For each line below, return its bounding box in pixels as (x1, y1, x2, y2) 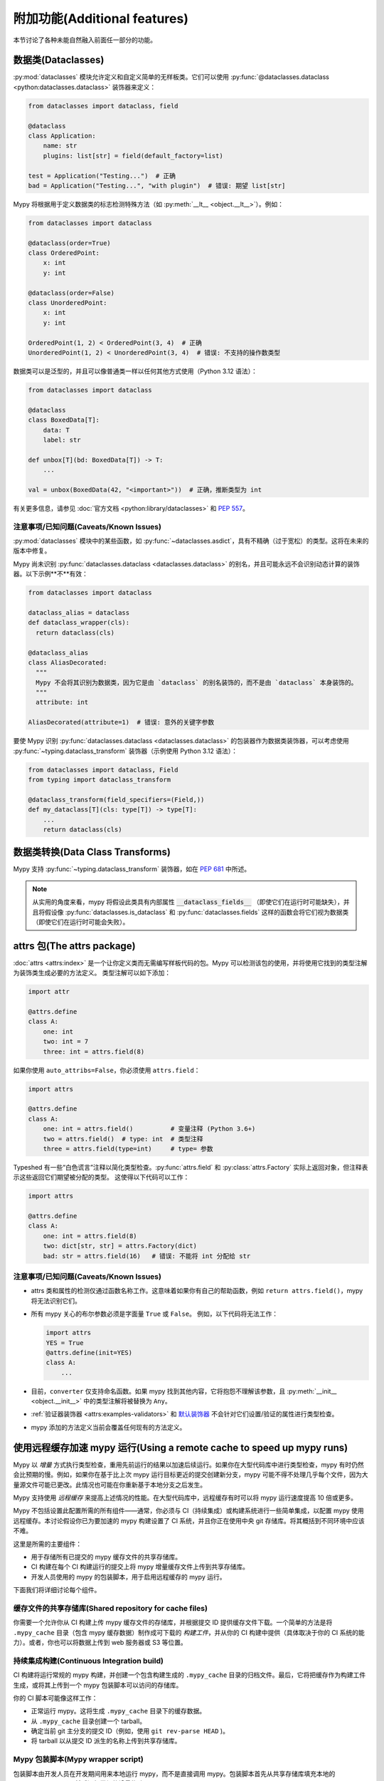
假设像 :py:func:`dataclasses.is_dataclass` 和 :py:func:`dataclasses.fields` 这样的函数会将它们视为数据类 (44, 908, 349, 916)
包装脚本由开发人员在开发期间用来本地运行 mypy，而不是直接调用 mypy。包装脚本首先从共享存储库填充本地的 (13, 1769, 336, 1777)
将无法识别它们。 (31, 1297, 81, 1305)
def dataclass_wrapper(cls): (28, 618, 130, 627)
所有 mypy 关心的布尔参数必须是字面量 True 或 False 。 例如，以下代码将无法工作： (31, 1309, 279, 1318)
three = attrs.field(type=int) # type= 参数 (43, 1144, 213, 1153)
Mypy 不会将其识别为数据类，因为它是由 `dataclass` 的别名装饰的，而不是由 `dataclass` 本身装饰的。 (36, 678, 358, 687)
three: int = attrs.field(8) (43, 1047, 145, 1056)
